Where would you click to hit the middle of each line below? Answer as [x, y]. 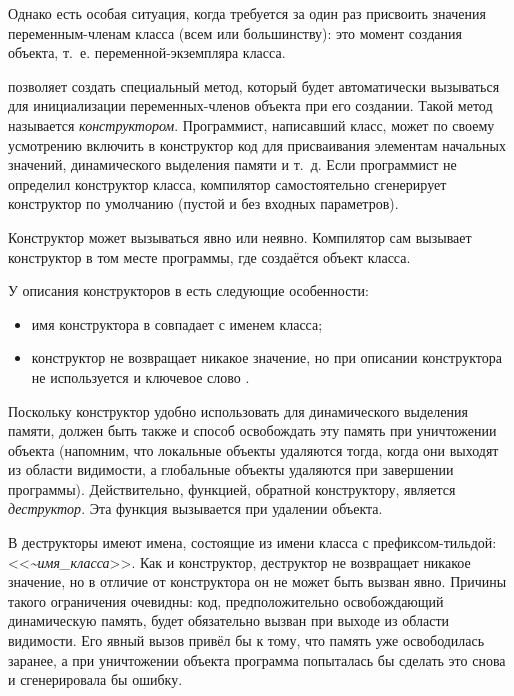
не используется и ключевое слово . [140, 376]
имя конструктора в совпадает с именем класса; [177, 323]
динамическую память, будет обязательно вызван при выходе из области [229, 620]
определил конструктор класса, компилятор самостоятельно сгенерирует [227, 183]
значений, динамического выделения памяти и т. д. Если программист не [232, 164]
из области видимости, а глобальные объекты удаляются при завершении [231, 469]
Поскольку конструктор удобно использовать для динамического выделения [238, 410]
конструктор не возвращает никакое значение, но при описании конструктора [266, 357]
